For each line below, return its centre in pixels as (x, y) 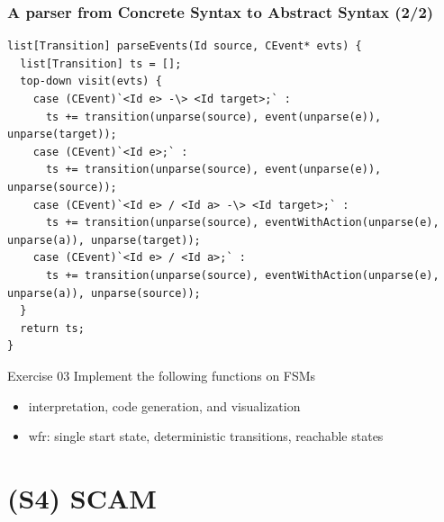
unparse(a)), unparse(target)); (104, 240)
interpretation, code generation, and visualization (164, 405)
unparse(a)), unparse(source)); (104, 293)
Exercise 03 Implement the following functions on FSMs (162, 375)
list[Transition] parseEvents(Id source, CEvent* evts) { (185, 46)
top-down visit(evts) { (91, 81)
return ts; (52, 328)
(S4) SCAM (82, 497)
